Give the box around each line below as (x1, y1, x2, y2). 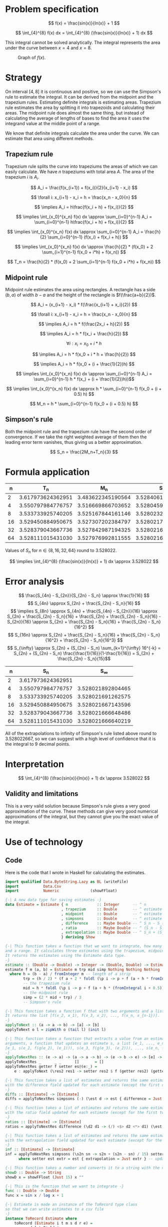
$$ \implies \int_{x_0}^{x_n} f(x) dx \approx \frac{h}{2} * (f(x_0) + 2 (14, 244, 153, 250)
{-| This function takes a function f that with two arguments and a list (5, 1008, 164, 1014)
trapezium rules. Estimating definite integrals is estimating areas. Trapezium (5, 99, 161, 105)
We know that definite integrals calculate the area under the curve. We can (5, 130, 159, 136)
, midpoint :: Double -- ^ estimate (60, 911, 162, 916)
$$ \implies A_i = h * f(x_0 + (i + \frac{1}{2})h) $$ (33, 361, 135, 367)
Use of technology (5, 836, 83, 848)
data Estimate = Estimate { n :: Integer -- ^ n (5, 902, 146, 907)
